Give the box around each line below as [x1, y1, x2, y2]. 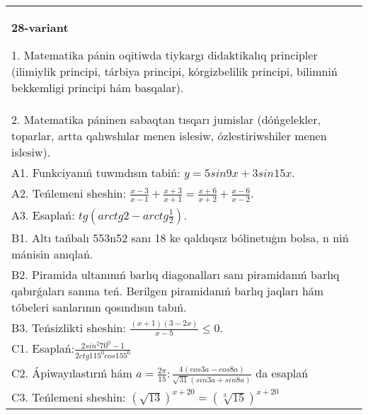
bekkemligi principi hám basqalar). [11, 79, 184, 96]
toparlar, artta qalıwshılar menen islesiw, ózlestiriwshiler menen [11, 127, 327, 144]
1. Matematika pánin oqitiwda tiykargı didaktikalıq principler [11, 47, 318, 63]
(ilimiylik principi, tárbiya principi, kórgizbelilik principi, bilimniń [11, 63, 338, 79]
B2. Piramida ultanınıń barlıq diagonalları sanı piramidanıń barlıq [11, 266, 340, 283]
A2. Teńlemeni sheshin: [11, 185, 126, 201]
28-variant [11, 19, 69, 35]
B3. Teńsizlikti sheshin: [11, 319, 126, 336]
